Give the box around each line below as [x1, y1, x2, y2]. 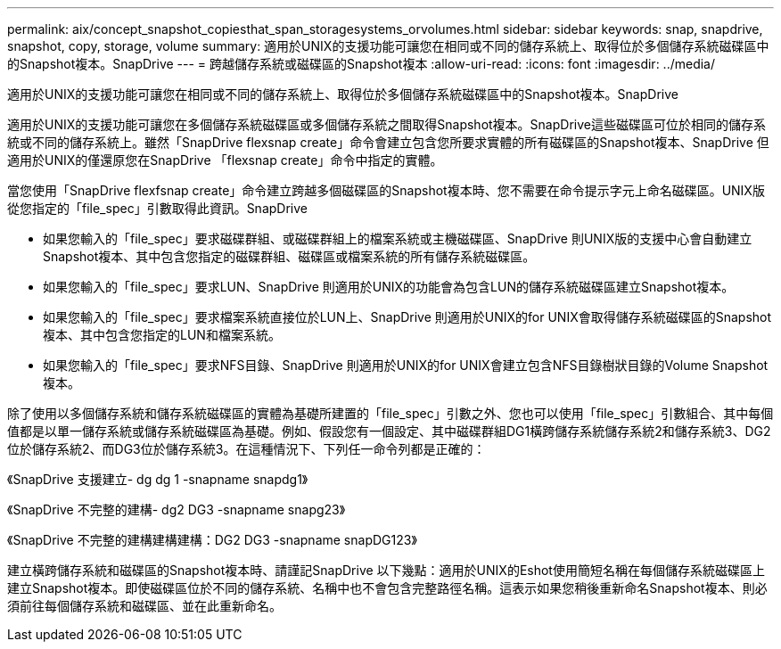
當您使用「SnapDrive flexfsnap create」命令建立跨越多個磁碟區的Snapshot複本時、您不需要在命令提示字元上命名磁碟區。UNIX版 [7, 183, 765, 198]
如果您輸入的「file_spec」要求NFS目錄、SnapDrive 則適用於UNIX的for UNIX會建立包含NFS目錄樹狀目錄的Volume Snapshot [43, 357, 769, 373]
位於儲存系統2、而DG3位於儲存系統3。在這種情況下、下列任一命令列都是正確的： [7, 441, 486, 456]
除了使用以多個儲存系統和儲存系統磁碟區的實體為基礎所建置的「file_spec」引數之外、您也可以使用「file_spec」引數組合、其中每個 [7, 406, 774, 421]
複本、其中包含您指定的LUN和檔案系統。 [43, 327, 281, 342]
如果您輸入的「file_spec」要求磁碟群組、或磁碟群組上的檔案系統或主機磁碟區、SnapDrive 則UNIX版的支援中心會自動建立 [43, 231, 752, 246]
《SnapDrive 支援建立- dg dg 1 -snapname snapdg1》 [7, 472, 308, 487]
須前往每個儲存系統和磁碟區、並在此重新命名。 [7, 598, 282, 613]
